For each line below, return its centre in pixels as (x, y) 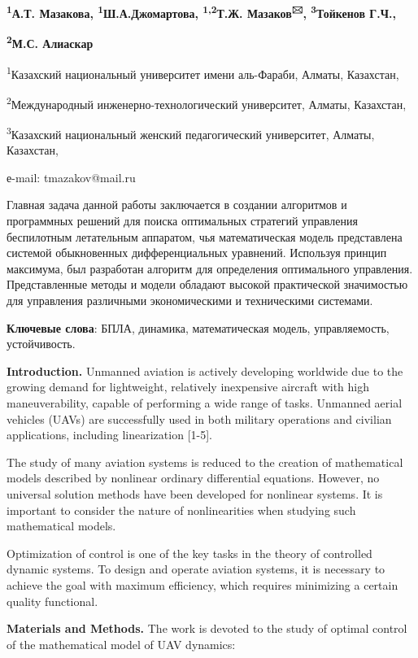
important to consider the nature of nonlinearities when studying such (181, 510)
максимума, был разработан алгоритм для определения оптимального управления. (210, 268)
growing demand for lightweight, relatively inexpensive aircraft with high (188, 387)
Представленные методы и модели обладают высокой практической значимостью (207, 284)
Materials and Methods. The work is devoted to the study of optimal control (207, 628)
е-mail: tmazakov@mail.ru (71, 177)
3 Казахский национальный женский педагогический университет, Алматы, (191, 133)
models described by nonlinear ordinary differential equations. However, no (193, 478)
